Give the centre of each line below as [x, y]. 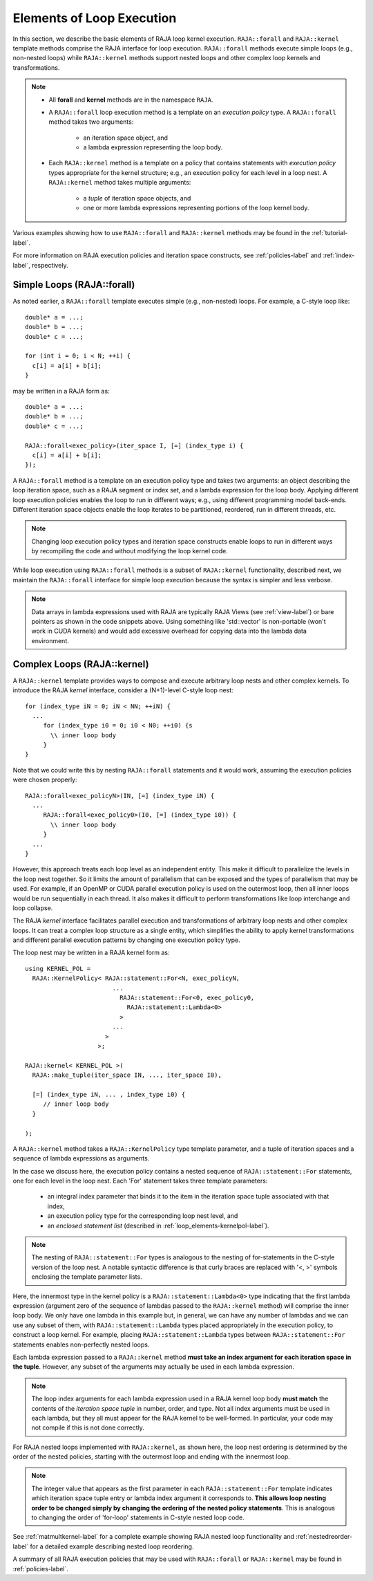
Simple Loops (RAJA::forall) [74, 285]
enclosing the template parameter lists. [87, 1277]
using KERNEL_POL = [58, 969]
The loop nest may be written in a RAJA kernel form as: [91, 953]
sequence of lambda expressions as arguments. [81, 1158]
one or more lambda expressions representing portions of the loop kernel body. [196, 208]
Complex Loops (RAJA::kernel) [81, 664]
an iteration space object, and [126, 138]
